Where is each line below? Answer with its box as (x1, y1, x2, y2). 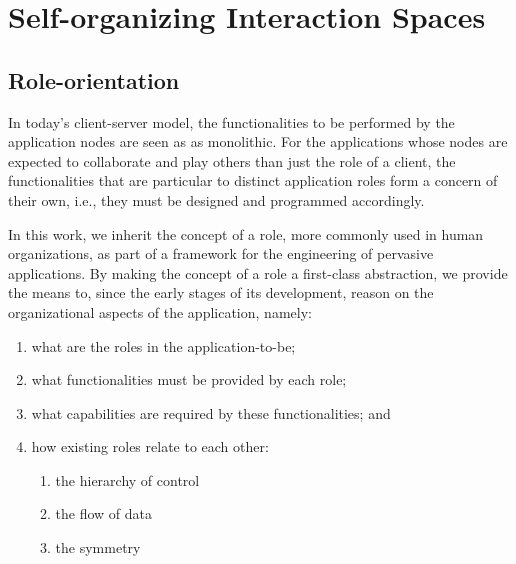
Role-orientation (8, 64, 180, 95)
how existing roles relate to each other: (31, 436, 269, 457)
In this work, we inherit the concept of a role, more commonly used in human (8, 223, 484, 244)
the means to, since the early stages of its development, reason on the (8, 282, 434, 303)
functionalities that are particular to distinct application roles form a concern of (8, 170, 498, 191)
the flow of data (55, 503, 153, 524)
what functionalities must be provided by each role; (31, 369, 347, 390)
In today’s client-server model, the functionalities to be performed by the (8, 111, 455, 132)
